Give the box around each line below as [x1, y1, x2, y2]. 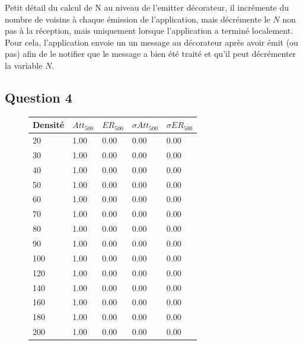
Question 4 [5, 88, 72, 106]
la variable [5, 59, 43, 71]
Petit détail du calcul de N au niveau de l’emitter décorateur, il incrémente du [5, 1, 289, 13]
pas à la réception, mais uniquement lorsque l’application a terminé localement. [5, 24, 294, 37]
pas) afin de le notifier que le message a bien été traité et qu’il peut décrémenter [5, 47, 296, 60]
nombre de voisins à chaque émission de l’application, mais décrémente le [5, 12, 270, 25]
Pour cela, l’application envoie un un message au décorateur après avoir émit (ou [5, 36, 298, 48]
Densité [33, 119, 65, 131]
